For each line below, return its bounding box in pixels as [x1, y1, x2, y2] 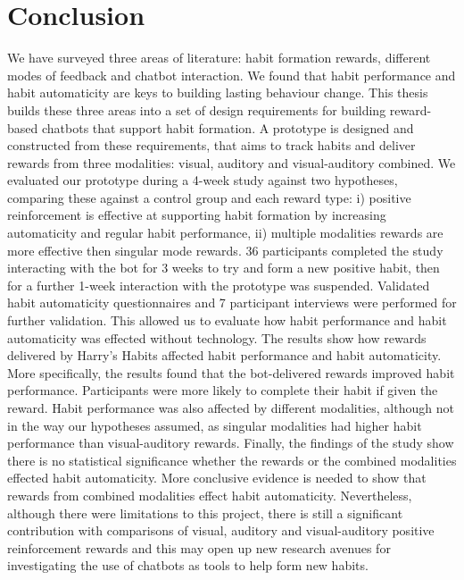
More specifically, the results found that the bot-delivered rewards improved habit [7, 363, 455, 382]
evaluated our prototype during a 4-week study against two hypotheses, [7, 171, 398, 189]
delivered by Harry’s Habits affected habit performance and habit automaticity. [7, 346, 442, 365]
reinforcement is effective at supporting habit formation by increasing [7, 206, 386, 224]
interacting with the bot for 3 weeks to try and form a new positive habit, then [7, 258, 440, 277]
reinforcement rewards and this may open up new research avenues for [7, 538, 391, 557]
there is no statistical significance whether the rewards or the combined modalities [7, 450, 457, 469]
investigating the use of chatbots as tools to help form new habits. [7, 556, 369, 575]
